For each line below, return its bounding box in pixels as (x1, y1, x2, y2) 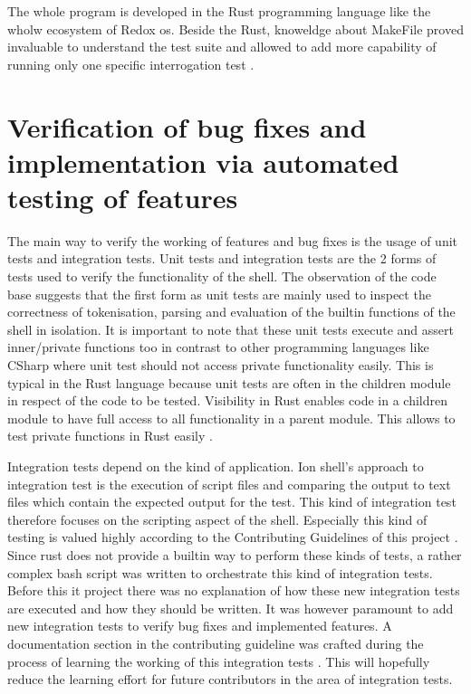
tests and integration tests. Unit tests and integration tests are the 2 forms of (7, 249, 437, 268)
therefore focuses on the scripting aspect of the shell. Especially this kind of (7, 509, 428, 528)
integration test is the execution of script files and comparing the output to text (7, 474, 451, 493)
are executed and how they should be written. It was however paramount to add (7, 598, 454, 617)
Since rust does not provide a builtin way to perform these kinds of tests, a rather (7, 545, 462, 564)
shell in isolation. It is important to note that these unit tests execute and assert (7, 319, 454, 338)
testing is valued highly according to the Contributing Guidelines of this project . (7, 528, 458, 547)
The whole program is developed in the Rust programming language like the (7, 2, 431, 20)
